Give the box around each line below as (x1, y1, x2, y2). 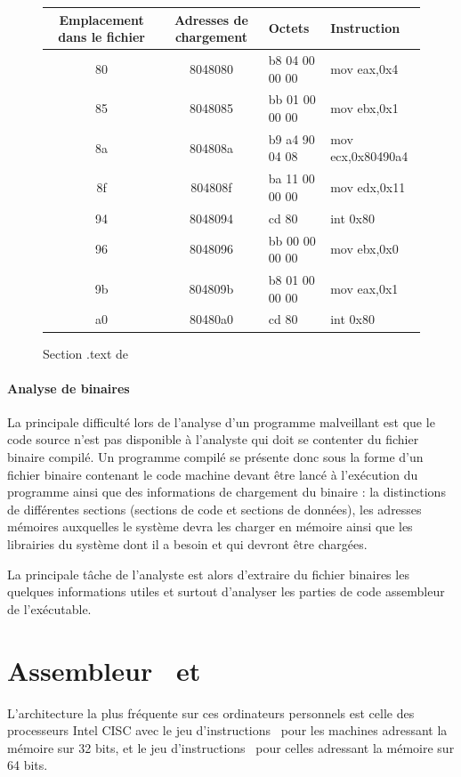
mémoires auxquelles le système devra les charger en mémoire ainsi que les (7, 517, 413, 536)
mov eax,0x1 (330, 279, 399, 297)
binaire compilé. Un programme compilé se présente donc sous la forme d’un (7, 448, 424, 466)
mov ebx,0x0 (330, 239, 399, 258)
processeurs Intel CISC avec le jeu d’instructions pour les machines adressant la (7, 721, 448, 740)
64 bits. (7, 756, 48, 774)
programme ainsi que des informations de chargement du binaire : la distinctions (7, 482, 446, 501)
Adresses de (174, 10, 248, 28)
